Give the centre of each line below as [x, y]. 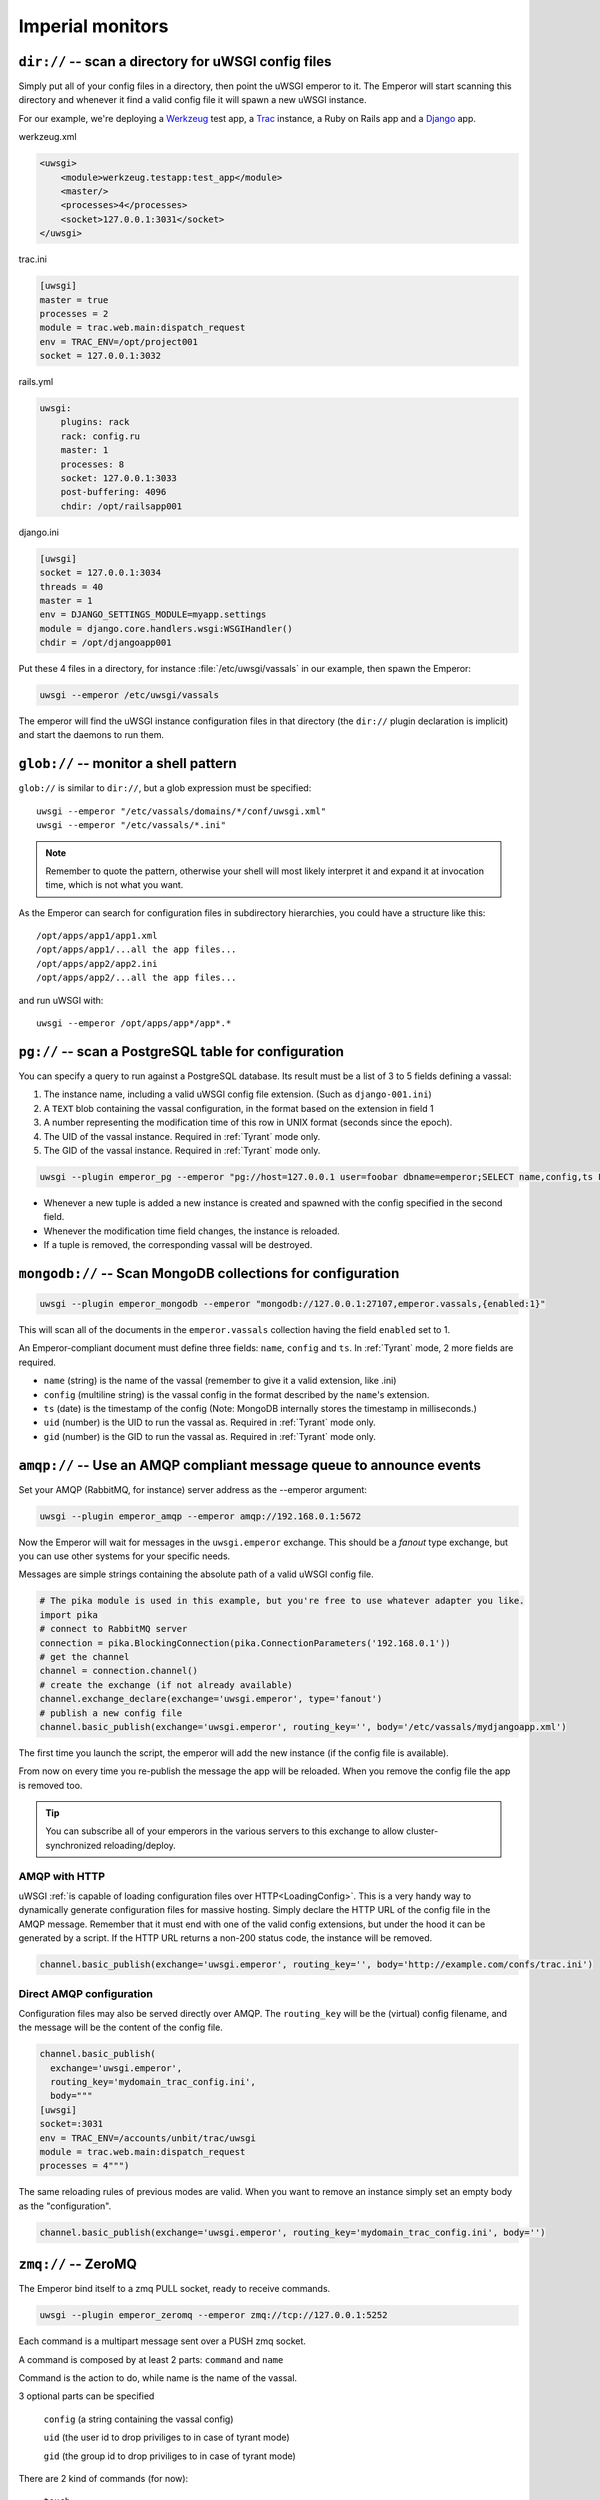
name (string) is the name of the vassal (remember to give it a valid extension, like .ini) [220, 1381]
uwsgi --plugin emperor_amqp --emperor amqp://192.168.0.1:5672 [200, 1516]
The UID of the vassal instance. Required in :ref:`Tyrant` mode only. [182, 1136]
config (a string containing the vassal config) [138, 2419]
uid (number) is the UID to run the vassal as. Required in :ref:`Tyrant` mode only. [210, 1422]
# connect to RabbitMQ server [113, 1629]
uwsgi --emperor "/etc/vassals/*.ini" [131, 825]
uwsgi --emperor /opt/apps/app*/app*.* [134, 1023]
